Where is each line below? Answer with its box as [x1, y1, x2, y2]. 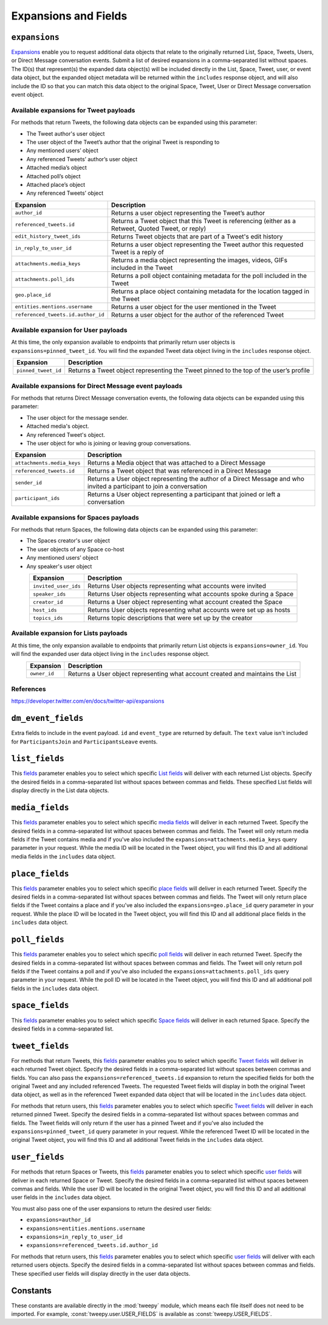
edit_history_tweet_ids [15, 233, 81, 240]
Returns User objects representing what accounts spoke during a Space [87, 590, 294, 598]
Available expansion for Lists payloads [11, 629, 128, 638]
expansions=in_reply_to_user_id [26, 1234, 123, 1240]
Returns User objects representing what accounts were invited [87, 582, 267, 590]
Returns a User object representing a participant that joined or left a [87, 490, 281, 499]
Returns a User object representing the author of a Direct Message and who [87, 475, 305, 483]
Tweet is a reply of [111, 248, 164, 256]
